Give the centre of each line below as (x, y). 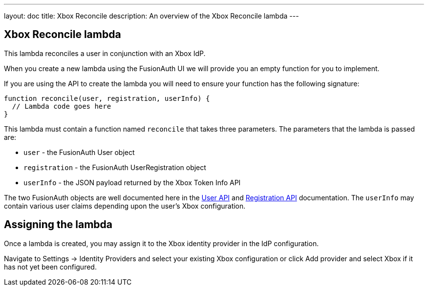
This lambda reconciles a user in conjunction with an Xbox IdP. (105, 53)
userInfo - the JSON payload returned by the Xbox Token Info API (132, 182)
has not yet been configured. (50, 267)
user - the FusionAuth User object (79, 152)
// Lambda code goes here (62, 106)
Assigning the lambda (58, 225)
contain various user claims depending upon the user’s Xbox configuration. (125, 206)
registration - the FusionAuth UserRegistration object (115, 167)
